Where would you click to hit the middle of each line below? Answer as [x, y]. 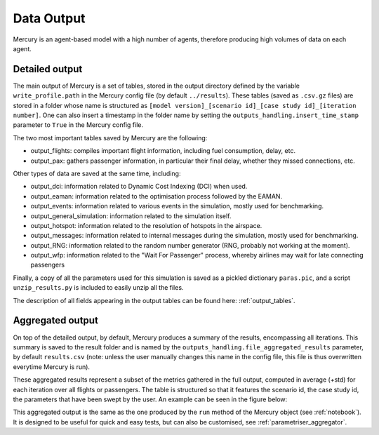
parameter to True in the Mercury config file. [78, 125]
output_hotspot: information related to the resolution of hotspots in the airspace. [146, 225]
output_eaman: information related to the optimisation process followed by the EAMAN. [157, 196]
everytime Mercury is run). [52, 367]
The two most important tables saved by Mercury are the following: [110, 138]
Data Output [49, 18]
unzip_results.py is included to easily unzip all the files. [98, 288]
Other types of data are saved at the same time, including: [97, 173]
